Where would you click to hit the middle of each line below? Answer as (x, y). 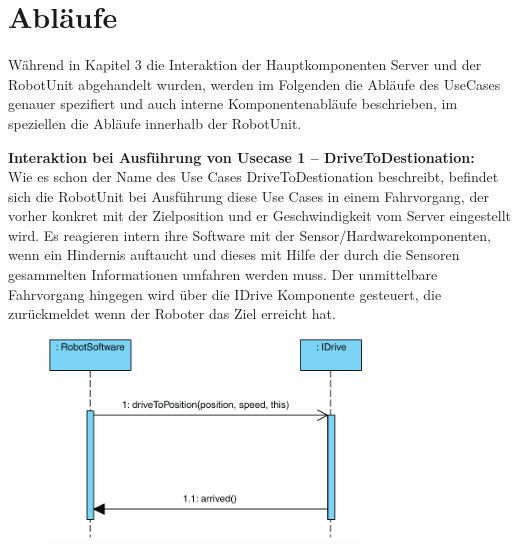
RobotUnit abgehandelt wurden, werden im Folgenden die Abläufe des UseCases (254, 83)
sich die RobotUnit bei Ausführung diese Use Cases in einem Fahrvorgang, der (248, 195)
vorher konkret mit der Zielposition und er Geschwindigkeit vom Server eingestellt (260, 215)
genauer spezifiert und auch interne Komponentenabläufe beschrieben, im (233, 103)
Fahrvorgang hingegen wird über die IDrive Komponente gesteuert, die (225, 293)
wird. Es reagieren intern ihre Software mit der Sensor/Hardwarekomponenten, (249, 234)
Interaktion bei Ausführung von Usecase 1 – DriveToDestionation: (241, 156)
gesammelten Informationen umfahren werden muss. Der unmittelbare (223, 274)
